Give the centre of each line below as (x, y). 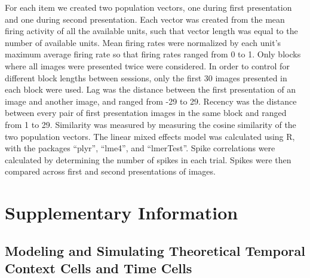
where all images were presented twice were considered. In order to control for (147, 65)
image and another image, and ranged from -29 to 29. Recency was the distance (151, 101)
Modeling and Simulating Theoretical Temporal (155, 250)
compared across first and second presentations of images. (110, 171)
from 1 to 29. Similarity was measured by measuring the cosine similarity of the (151, 124)
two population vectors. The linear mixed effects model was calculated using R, (150, 136)
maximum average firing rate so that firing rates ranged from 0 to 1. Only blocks (153, 54)
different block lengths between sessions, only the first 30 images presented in (146, 77)
